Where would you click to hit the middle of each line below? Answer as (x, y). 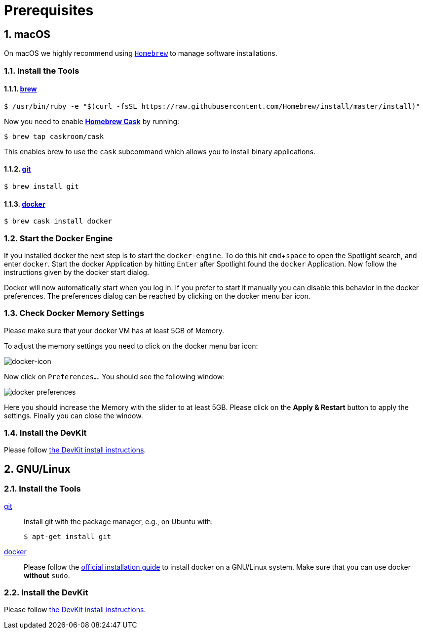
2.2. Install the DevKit (46, 593)
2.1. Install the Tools (42, 489)
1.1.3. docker (25, 204)
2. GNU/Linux (37, 469)
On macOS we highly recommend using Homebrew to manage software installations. (141, 53)
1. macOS (27, 34)
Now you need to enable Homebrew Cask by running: (92, 121)
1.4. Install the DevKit (45, 433)
